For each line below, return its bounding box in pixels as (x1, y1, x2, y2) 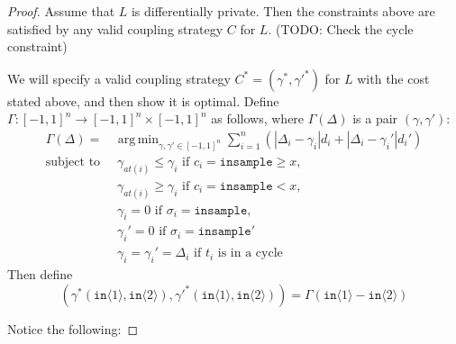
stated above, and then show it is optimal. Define (7, 91, 279, 110)
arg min (117, 132, 159, 146)
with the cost (357, 68, 430, 87)
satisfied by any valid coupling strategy (7, 19, 223, 38)
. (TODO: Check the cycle (268, 19, 414, 38)
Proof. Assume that (7, 2, 115, 20)
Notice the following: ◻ (7, 319, 139, 338)
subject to (45, 155, 101, 168)
